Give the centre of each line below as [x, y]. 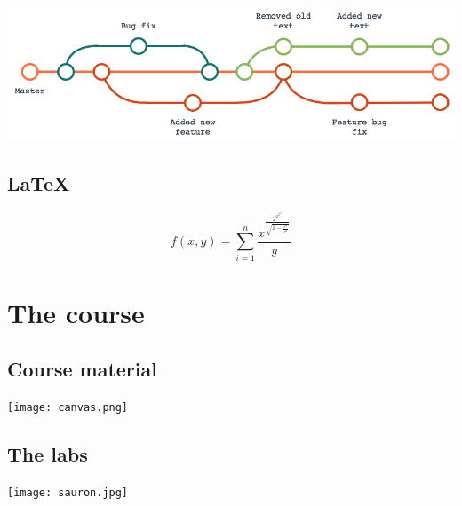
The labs [48, 454]
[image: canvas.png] [68, 408]
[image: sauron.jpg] [68, 492]
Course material [82, 369]
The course [76, 312]
